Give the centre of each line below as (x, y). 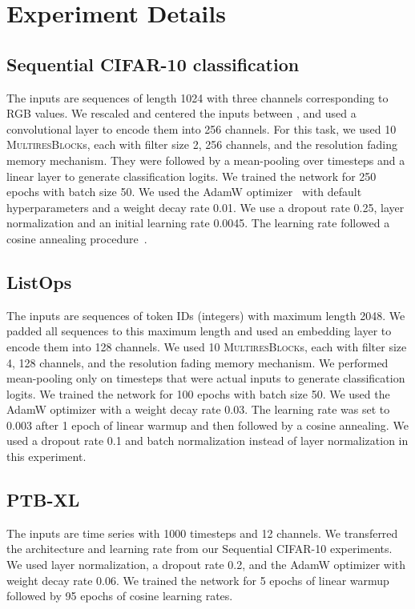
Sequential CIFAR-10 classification (153, 64)
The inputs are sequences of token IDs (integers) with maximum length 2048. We (206, 315)
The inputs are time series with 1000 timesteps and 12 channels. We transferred (202, 533)
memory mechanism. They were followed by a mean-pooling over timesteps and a (206, 160)
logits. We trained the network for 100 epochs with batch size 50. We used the (198, 393)
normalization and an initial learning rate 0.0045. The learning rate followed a (198, 223)
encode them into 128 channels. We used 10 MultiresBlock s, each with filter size (207, 346)
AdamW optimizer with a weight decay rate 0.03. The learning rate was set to (198, 409)
